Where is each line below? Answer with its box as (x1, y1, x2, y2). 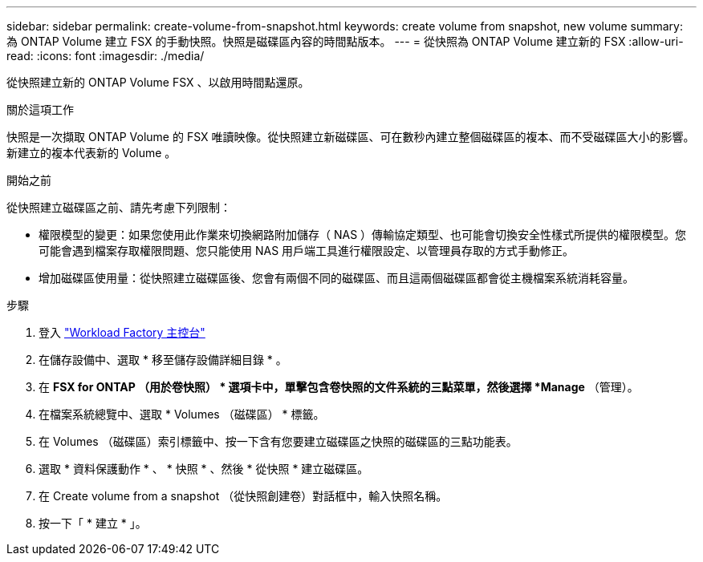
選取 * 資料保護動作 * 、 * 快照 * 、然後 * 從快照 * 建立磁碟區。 (39, 462, 369, 475)
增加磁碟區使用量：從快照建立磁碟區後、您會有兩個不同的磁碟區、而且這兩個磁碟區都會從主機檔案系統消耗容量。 (39, 271, 634, 285)
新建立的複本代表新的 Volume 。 (6, 146, 177, 160)
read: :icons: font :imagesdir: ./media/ (6, 49, 205, 63)
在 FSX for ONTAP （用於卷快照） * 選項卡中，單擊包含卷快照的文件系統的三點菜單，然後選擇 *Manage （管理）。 (39, 380, 639, 394)
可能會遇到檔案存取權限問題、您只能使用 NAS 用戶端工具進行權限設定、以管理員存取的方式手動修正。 (39, 244, 575, 257)
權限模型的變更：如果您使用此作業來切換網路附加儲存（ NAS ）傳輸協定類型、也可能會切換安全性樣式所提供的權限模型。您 (39, 228, 687, 241)
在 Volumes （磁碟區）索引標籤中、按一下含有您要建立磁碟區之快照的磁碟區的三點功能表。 (39, 435, 518, 448)
